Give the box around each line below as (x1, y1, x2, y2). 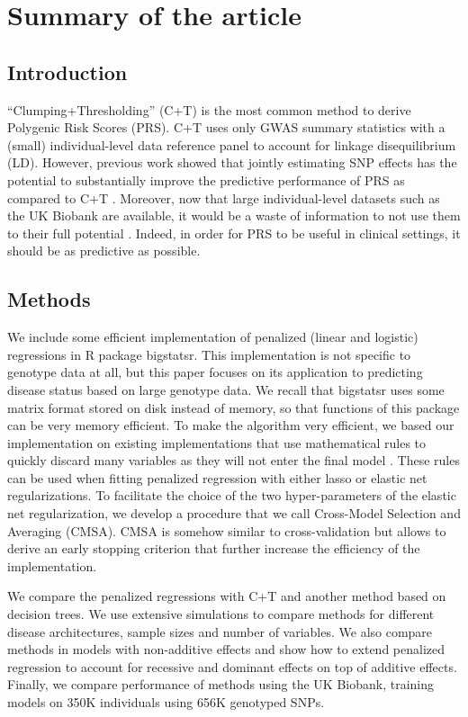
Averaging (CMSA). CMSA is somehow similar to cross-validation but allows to (7, 521, 446, 540)
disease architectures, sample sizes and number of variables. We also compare (7, 622, 433, 641)
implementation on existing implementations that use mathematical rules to (7, 433, 427, 452)
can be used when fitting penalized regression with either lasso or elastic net (7, 468, 427, 487)
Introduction (7, 58, 128, 85)
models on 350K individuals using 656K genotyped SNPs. (7, 693, 325, 711)
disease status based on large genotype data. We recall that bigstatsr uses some (7, 380, 445, 399)
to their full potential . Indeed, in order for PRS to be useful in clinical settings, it (7, 223, 461, 242)
